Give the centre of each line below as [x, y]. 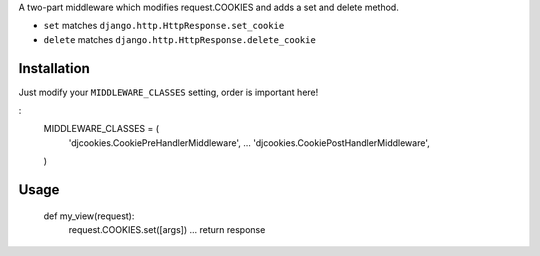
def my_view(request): [89, 216]
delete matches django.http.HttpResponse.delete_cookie [180, 39]
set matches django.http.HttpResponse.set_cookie [164, 26]
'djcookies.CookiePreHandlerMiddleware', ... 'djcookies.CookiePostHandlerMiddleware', [249, 142]
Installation [54, 68]
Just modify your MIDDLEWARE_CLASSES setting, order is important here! [168, 92]
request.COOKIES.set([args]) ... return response [167, 230]
